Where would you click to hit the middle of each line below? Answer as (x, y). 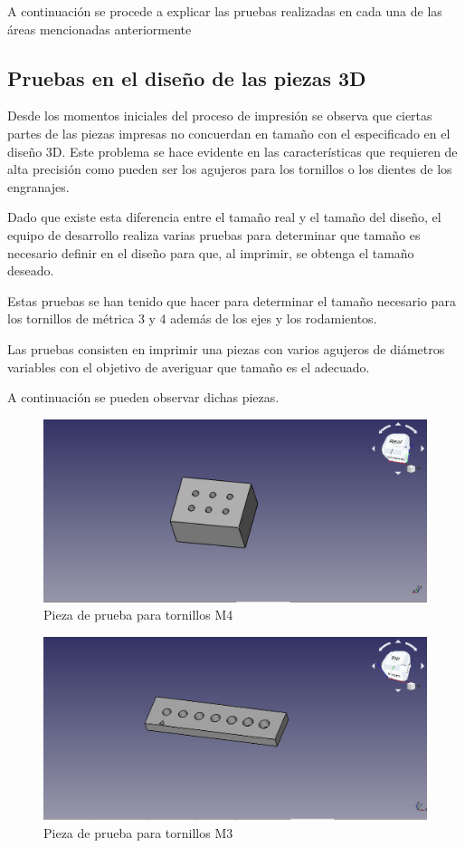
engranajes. (38, 186)
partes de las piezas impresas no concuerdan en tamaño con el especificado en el (229, 133)
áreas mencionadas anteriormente (100, 29)
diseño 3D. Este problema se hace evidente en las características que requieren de (232, 151)
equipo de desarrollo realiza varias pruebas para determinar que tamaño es (214, 234)
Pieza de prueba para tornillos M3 (138, 833)
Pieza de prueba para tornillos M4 (138, 615)
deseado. (31, 270)
